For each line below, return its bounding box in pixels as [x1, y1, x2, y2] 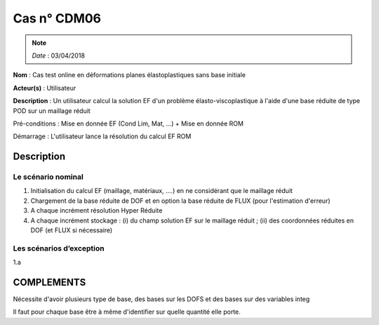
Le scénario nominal [13, 172, 84, 182]
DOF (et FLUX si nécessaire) [30, 226, 113, 234]
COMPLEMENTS [13, 276, 86, 288]
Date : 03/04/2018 [32, 51, 86, 60]
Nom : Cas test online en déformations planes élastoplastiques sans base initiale [13, 71, 246, 79]
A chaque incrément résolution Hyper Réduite [30, 206, 163, 215]
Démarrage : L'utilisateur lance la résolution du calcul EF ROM [13, 132, 192, 140]
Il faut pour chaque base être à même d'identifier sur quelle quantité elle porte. [13, 307, 241, 316]
